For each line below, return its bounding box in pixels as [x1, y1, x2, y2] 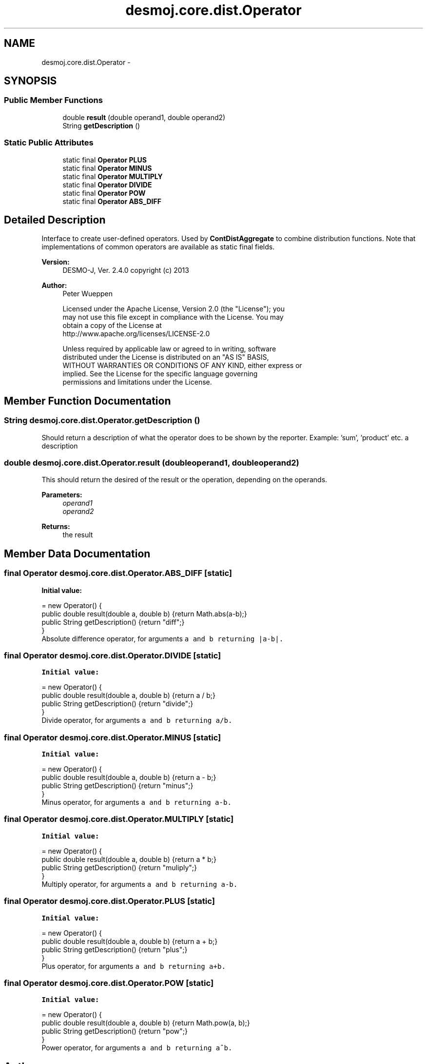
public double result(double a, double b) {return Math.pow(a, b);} [41, 1019, 250, 1027]
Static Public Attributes [4, 138, 94, 148]
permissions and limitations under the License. [62, 378, 212, 387]
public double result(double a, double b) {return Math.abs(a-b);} [41, 609, 247, 618]
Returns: [41, 522, 70, 531]
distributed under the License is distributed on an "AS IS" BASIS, [62, 353, 269, 362]
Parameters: [41, 491, 82, 499]
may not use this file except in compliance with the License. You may [62, 313, 284, 322]
